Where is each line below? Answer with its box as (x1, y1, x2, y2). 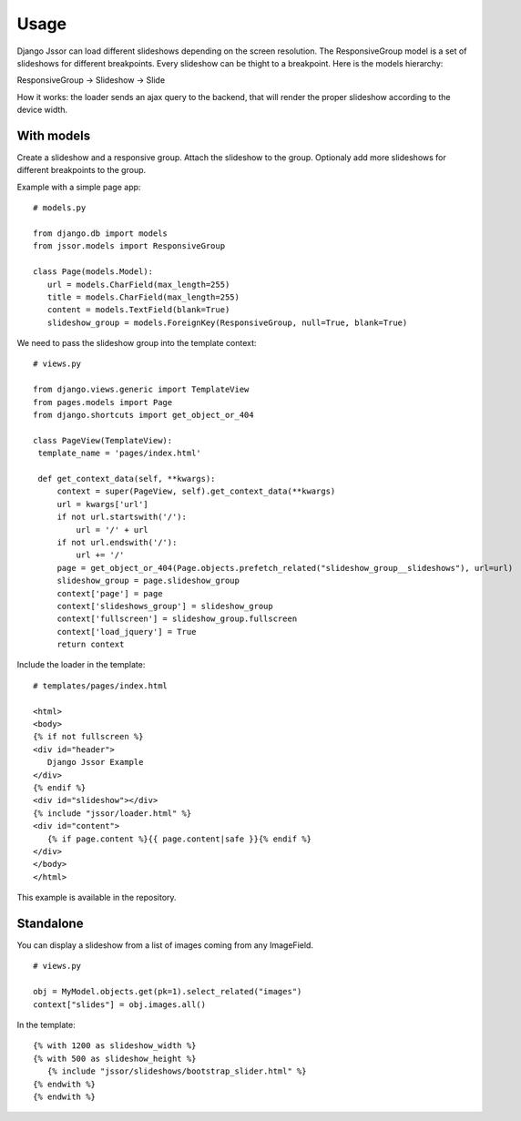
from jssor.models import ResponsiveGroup (33, 241, 226, 251)
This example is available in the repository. (16, 892, 177, 903)
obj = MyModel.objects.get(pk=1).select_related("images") (33, 986, 302, 997)
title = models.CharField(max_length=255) (46, 291, 240, 302)
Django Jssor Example (46, 757, 144, 768)
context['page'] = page (56, 588, 163, 598)
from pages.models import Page (33, 397, 173, 407)
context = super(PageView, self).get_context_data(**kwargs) (56, 486, 336, 496)
